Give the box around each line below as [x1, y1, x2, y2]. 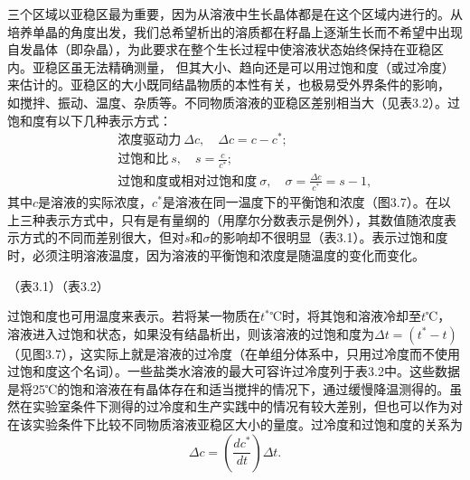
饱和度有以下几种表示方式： [7, 110, 172, 129]
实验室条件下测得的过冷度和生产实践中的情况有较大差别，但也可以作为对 [32, 397, 463, 416]
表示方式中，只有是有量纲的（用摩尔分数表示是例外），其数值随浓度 [44, 210, 444, 229]
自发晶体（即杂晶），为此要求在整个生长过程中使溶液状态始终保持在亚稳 [7, 40, 431, 59]
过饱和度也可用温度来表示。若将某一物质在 [7, 306, 260, 325]
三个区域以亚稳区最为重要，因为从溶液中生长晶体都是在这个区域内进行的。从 [7, 5, 463, 23]
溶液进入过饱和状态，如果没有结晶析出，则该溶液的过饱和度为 [7, 324, 374, 343]
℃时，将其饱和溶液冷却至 [269, 306, 421, 325]
